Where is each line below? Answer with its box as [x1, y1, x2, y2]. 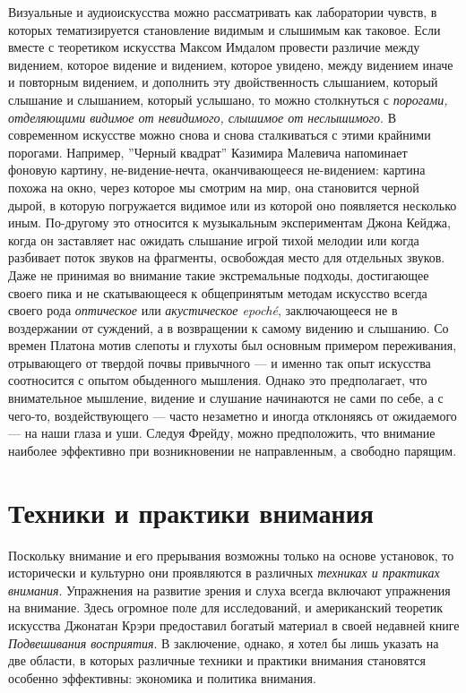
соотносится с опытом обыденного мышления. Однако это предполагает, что [8, 371, 427, 389]
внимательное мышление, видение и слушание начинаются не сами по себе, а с [8, 389, 444, 407]
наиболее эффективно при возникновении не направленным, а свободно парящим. [8, 441, 457, 459]
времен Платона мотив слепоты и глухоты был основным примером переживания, [8, 336, 457, 355]
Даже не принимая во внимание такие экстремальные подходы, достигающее [8, 265, 429, 284]
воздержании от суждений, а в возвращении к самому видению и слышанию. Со [8, 318, 449, 337]
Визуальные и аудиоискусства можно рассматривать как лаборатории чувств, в [8, 3, 437, 21]
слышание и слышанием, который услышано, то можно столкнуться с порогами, [8, 90, 448, 108]
